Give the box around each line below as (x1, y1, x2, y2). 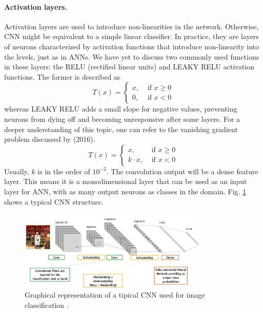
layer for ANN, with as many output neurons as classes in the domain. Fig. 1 (4, 186, 247, 196)
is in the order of (37, 166, 90, 176)
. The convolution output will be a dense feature (106, 166, 258, 176)
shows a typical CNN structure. (4, 196, 103, 207)
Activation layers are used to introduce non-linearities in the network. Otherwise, (4, 21, 259, 31)
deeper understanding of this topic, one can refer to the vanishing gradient (4, 123, 238, 134)
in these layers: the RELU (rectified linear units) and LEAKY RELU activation (4, 61, 255, 72)
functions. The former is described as (4, 71, 120, 82)
